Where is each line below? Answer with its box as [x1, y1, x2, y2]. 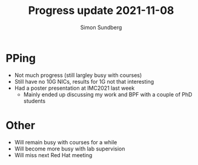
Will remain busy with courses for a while [14, 138, 117, 146]
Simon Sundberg [80, 24, 122, 31]
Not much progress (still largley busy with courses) [14, 71, 142, 79]
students [23, 97, 46, 104]
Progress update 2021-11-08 [28, 4, 174, 18]
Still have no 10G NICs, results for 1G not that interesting [14, 78, 154, 85]
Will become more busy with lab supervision [14, 145, 125, 152]
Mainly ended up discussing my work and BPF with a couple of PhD [23, 90, 193, 98]
